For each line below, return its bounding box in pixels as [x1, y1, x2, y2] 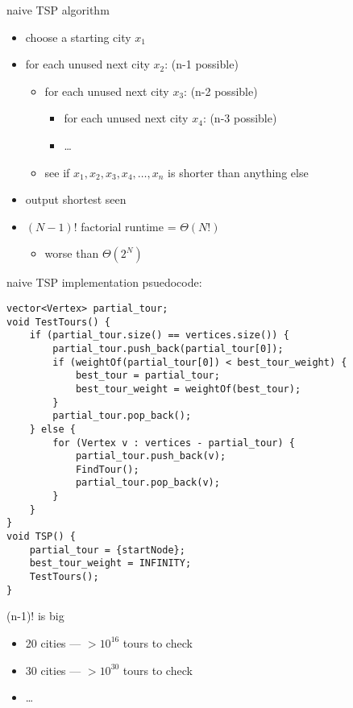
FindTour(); [75, 463, 139, 475]
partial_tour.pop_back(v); [75, 477, 220, 489]
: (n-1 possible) [164, 56, 239, 72]
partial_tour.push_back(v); [75, 450, 226, 462]
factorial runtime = [81, 217, 176, 234]
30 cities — [25, 661, 81, 678]
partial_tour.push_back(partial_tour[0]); [52, 342, 284, 354]
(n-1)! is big [6, 607, 64, 624]
